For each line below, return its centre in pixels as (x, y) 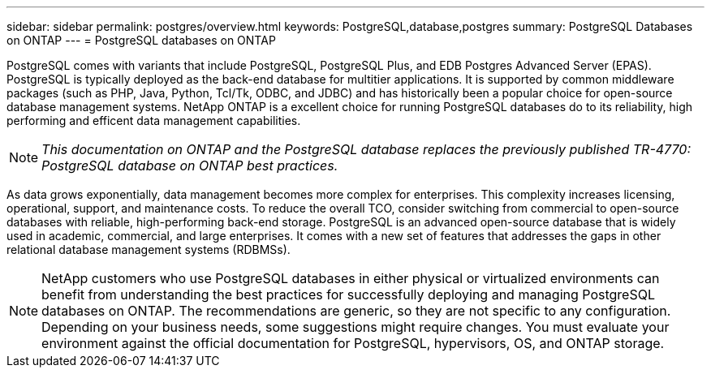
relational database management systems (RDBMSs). (149, 249)
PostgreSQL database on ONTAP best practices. (190, 166)
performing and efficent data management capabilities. (154, 120)
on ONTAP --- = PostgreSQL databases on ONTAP (141, 40)
